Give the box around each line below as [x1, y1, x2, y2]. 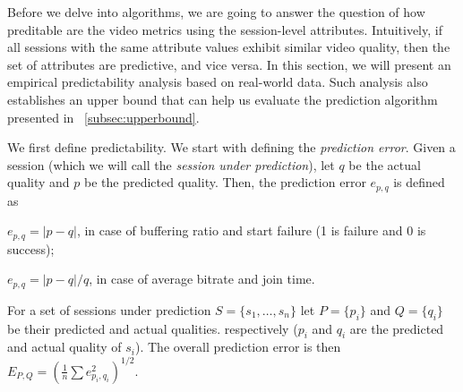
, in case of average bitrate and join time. [89, 269, 315, 288]
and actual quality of [7, 337, 122, 356]
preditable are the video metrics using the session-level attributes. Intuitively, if [7, 20, 442, 38]
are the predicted [349, 319, 444, 337]
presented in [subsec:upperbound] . [7, 107, 200, 126]
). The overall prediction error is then [135, 337, 341, 356]
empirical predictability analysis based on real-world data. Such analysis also [7, 72, 428, 91]
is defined [393, 173, 445, 192]
